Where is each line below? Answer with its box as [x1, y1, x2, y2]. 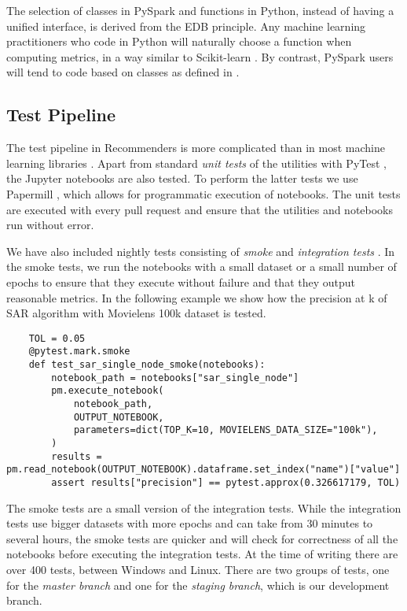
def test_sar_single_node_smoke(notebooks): [28, 359, 266, 371]
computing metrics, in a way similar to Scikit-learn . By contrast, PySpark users [6, 48, 394, 65]
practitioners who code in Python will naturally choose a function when [6, 33, 352, 50]
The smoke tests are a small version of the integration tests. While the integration [6, 499, 401, 516]
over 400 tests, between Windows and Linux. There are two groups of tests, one [6, 561, 390, 577]
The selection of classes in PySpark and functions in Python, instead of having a [6, 2, 394, 18]
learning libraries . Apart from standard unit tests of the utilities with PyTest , [6, 154, 387, 171]
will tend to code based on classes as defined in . [6, 64, 240, 80]
